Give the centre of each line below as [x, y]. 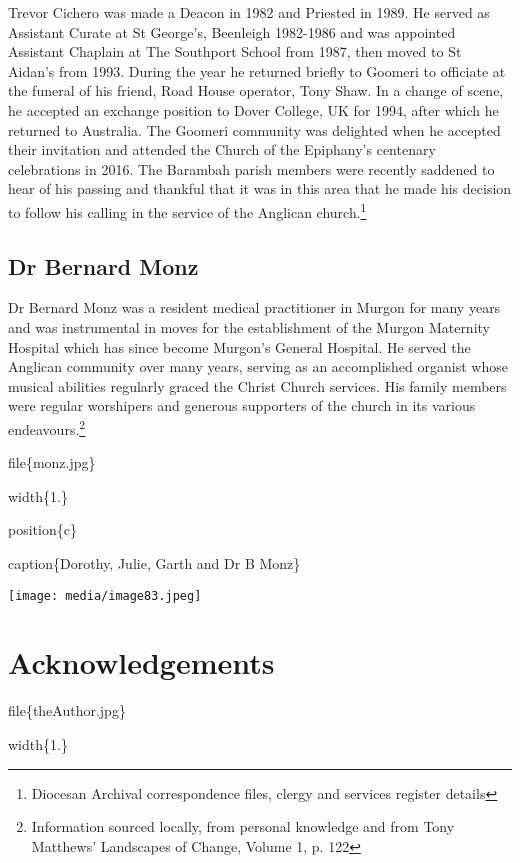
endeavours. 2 [47, 427]
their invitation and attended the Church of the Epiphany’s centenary [222, 149]
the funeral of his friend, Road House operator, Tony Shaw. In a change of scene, [256, 90]
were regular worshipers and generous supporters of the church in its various [242, 405]
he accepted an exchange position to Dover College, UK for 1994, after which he [253, 109]
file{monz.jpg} [52, 462]
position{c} [42, 529]
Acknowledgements [141, 662]
